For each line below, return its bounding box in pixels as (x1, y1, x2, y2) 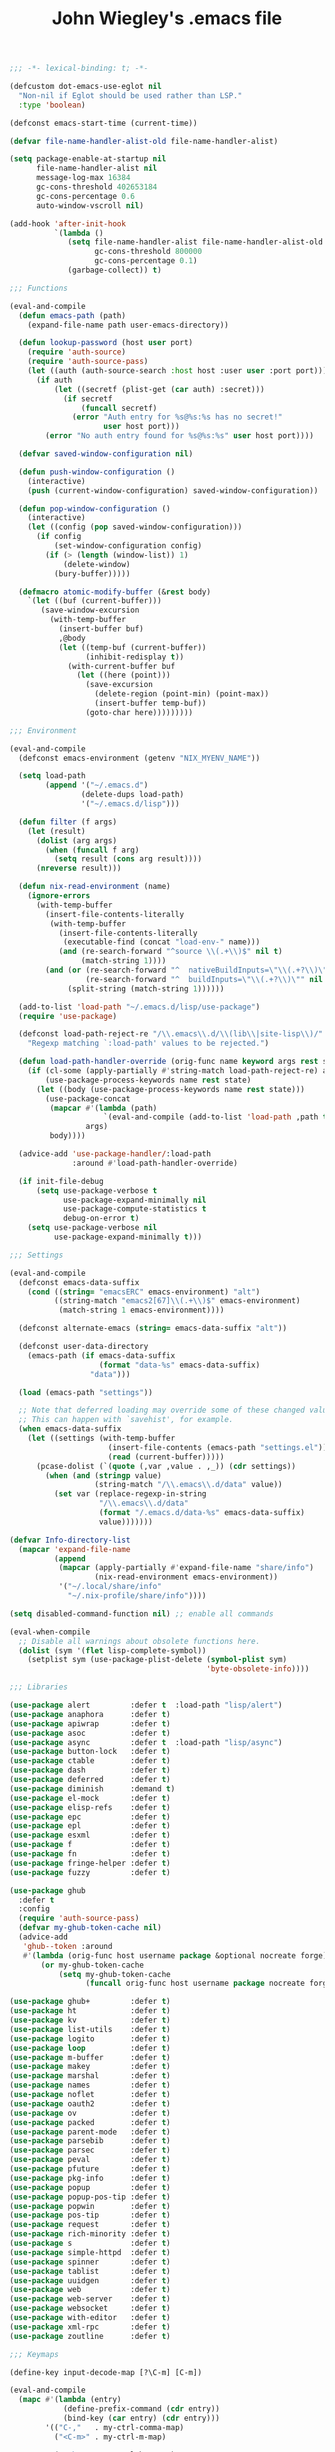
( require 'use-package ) (18, 1011, 117, 1021)
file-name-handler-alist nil (35, 163, 158, 174)
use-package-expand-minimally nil (62, 1195, 207, 1205)
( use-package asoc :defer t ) (9, 1728, 171, 1738)
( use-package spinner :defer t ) (9, 2257, 171, 2267)
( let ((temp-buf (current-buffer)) (58, 642, 207, 652)
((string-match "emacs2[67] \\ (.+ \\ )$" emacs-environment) (53, 1296, 301, 1306)
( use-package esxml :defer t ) (9, 1830, 171, 1841)
